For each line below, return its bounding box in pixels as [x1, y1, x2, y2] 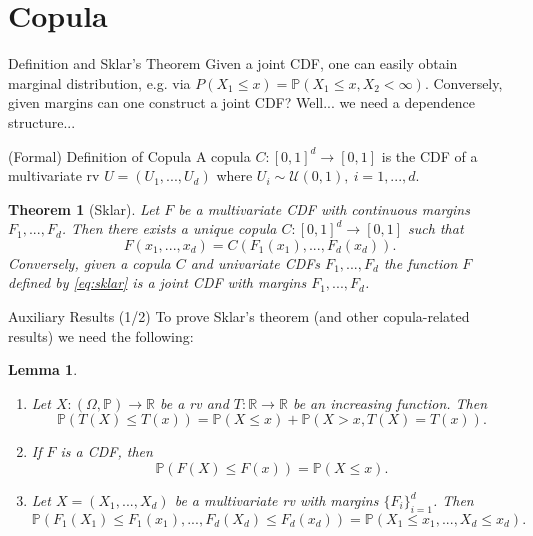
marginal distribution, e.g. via [8, 72, 191, 93]
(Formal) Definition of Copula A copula [8, 145, 251, 166]
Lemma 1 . [8, 359, 78, 380]
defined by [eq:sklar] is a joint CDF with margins [8, 272, 307, 293]
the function [383, 252, 458, 273]
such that [408, 218, 464, 239]
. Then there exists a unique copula [61, 218, 277, 239]
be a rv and [159, 392, 229, 413]
